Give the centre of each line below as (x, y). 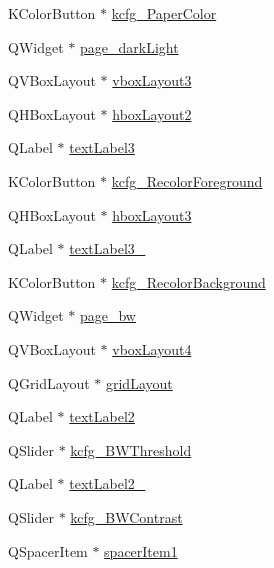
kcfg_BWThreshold (131, 449)
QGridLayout (49, 382)
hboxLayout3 (152, 214)
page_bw (107, 315)
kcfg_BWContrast (126, 516)
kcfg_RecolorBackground (188, 281)
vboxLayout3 (152, 80)
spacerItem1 (141, 550)
